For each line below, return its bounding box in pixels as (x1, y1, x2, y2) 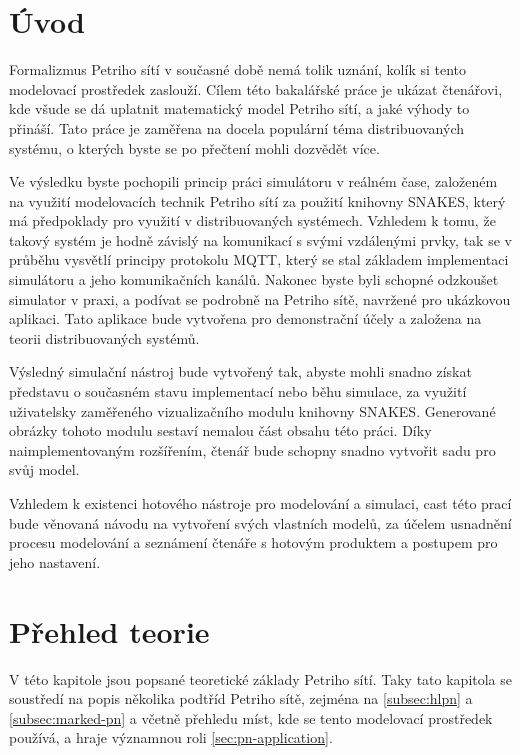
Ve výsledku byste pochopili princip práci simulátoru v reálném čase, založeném (9, 171, 498, 192)
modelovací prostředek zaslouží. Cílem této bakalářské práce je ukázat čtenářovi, (9, 78, 503, 99)
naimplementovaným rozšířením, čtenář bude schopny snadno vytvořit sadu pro (9, 439, 496, 460)
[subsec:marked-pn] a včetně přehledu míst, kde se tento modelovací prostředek (9, 707, 493, 728)
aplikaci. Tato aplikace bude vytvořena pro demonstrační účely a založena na (9, 308, 482, 329)
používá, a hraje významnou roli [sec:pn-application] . (9, 727, 333, 748)
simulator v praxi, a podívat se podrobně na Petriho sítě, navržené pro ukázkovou (9, 288, 511, 309)
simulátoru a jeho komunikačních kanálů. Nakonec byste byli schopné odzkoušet (9, 269, 499, 290)
